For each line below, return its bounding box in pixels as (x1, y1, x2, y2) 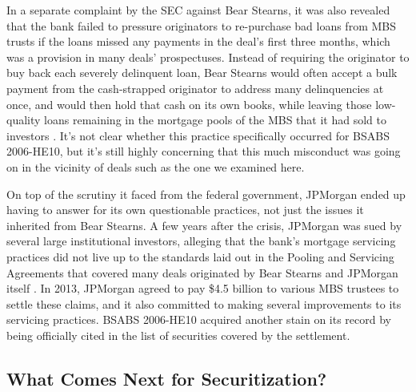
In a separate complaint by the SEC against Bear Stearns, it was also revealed (6, 2, 390, 18)
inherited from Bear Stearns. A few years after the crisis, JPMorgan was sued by (6, 216, 402, 233)
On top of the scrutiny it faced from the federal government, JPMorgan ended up (6, 185, 406, 202)
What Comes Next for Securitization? (6, 366, 327, 390)
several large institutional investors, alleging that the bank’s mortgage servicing (6, 232, 396, 249)
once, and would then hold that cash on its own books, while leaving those (6, 95, 372, 112)
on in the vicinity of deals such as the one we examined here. (6, 158, 305, 175)
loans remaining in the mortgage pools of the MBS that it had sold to (44, 111, 386, 128)
